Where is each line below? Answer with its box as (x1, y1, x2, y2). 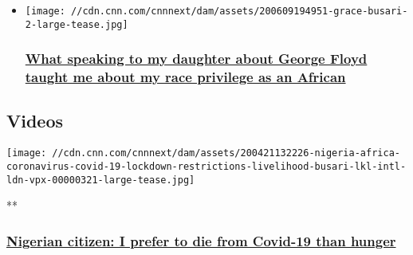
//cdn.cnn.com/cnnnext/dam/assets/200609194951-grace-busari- (71, 6, 408, 17)
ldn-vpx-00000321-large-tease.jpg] (6, 174, 195, 186)
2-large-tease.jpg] (25, 18, 128, 30)
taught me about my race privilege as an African (25, 67, 346, 87)
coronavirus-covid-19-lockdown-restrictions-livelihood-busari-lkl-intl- (6, 160, 407, 172)
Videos (6, 108, 64, 133)
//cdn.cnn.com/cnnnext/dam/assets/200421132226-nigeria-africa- (52, 147, 400, 159)
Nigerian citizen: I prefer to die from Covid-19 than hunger (6, 230, 396, 250)
